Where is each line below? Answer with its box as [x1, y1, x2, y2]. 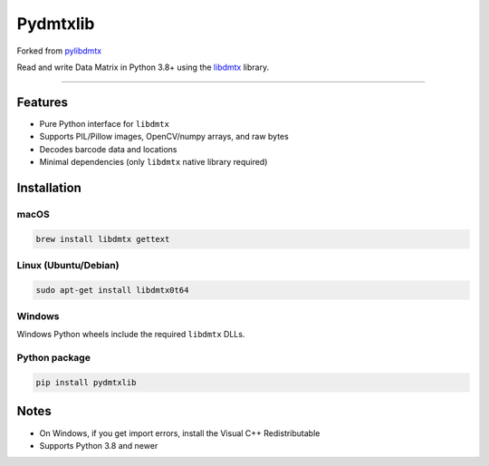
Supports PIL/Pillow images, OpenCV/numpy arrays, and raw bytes [39, 131, 289, 142]
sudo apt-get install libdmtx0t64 [35, 285, 189, 295]
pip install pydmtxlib [35, 377, 137, 387]
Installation [16, 180, 81, 195]
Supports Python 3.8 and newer [39, 440, 158, 451]
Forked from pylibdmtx [16, 45, 102, 56]
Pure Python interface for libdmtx [39, 118, 169, 129]
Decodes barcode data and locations [39, 143, 177, 154]
